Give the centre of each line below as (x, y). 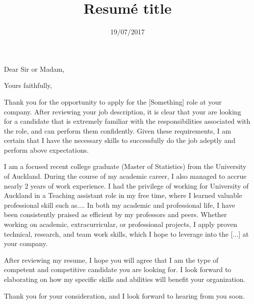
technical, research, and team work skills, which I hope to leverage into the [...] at (127, 234)
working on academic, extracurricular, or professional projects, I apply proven (121, 224)
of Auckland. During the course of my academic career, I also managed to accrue (125, 176)
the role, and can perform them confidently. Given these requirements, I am (118, 130)
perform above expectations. (46, 150)
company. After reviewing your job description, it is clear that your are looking (123, 111)
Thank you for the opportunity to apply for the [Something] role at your (113, 101)
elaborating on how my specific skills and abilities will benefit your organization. (125, 279)
